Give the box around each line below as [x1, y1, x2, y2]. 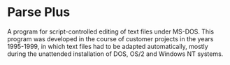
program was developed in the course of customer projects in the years [7, 34, 214, 43]
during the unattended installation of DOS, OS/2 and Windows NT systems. [7, 50, 224, 58]
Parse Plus [7, 4, 71, 20]
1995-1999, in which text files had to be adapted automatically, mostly [7, 42, 208, 50]
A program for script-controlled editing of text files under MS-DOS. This [7, 27, 215, 36]
